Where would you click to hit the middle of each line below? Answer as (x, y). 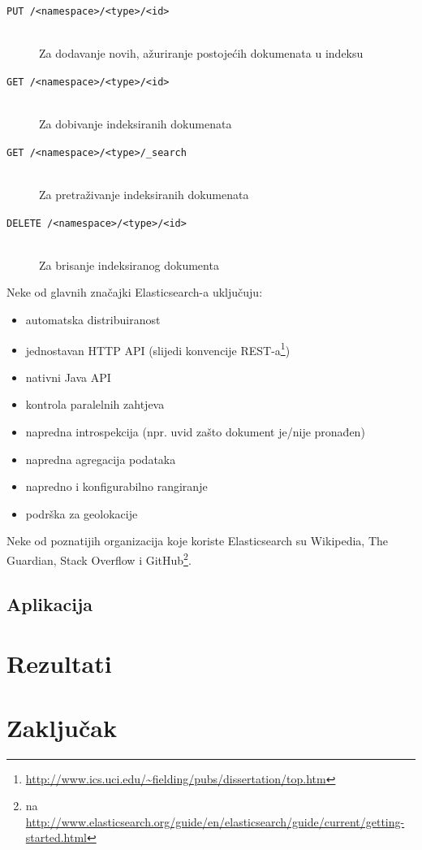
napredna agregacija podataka (101, 459)
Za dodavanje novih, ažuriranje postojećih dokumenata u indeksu (201, 53)
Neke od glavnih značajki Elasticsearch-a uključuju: (135, 292)
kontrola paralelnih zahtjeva (95, 404)
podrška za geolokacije (82, 513)
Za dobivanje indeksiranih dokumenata (136, 124)
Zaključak (62, 727)
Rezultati (59, 664)
